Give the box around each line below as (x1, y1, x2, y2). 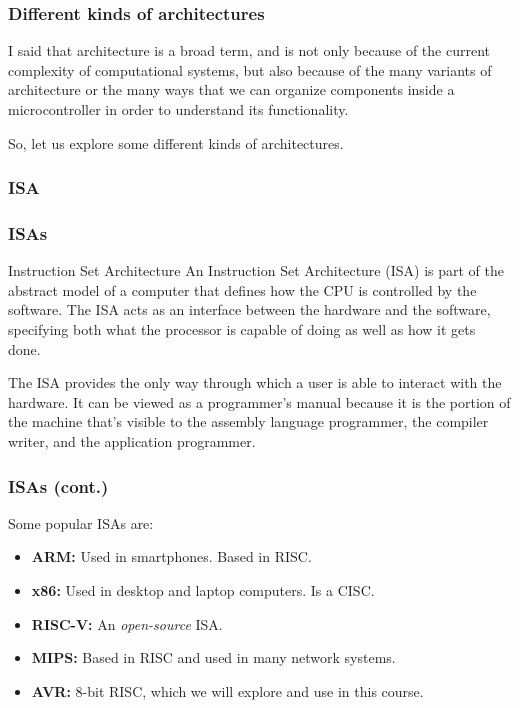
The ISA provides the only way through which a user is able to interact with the (8, 372, 502, 393)
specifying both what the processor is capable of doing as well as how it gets (8, 319, 476, 340)
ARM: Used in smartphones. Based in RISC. (31, 546, 312, 567)
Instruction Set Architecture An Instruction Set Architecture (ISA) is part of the (8, 260, 504, 281)
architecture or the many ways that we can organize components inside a (8, 79, 455, 100)
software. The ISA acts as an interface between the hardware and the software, (8, 299, 491, 320)
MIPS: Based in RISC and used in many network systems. (31, 647, 396, 668)
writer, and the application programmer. (8, 431, 256, 451)
